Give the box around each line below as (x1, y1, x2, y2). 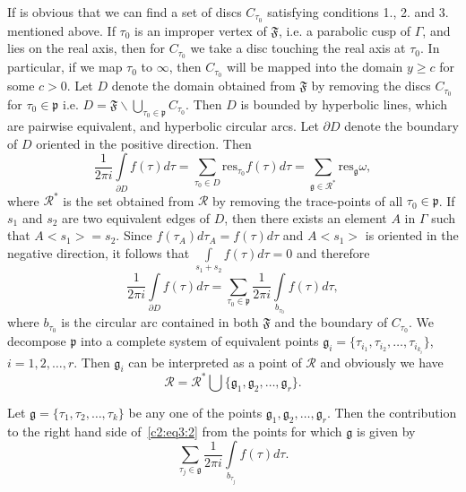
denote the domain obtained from (111, 76, 296, 95)
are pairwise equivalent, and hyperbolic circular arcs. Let (7, 117, 319, 135)
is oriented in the (365, 226, 459, 245)
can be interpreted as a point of (128, 352, 302, 371)
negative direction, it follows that (7, 244, 190, 263)
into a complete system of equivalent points (81, 332, 319, 350)
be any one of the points (128, 402, 263, 421)
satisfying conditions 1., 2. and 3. (267, 3, 449, 21)
